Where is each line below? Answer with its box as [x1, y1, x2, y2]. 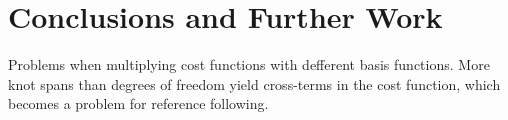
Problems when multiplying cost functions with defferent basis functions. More [8, 54, 490, 75]
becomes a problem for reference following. [8, 93, 269, 114]
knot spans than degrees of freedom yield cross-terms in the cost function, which [8, 73, 501, 94]
